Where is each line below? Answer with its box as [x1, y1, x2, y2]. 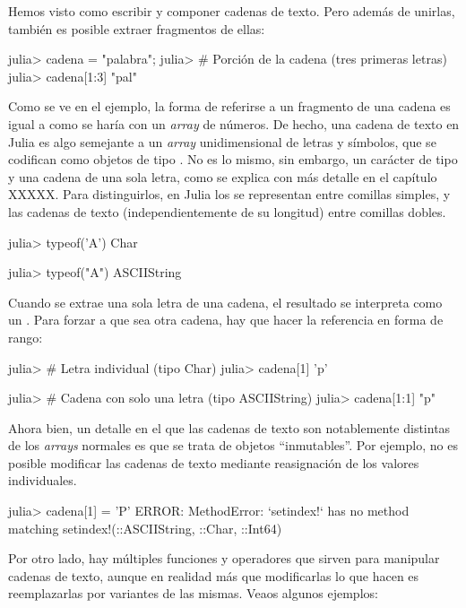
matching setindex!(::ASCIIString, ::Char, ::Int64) [8, 518, 282, 537]
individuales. [8, 471, 77, 490]
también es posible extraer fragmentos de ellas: [8, 19, 265, 38]
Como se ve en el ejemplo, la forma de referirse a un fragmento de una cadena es [8, 97, 451, 116]
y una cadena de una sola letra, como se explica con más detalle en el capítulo [8, 167, 437, 186]
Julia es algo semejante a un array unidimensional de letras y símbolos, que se [8, 132, 436, 151]
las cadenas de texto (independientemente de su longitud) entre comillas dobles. [8, 202, 446, 221]
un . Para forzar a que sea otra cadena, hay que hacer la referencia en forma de [8, 310, 444, 329]
